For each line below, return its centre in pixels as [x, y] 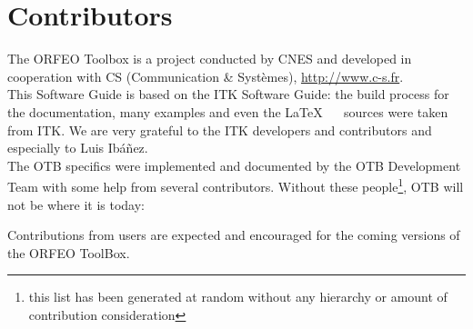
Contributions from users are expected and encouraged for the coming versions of [234, 235]
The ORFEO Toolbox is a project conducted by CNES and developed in [210, 59]
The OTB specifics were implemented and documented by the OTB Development [234, 165]
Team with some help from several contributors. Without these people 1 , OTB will [236, 185]
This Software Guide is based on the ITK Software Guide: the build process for [228, 94]
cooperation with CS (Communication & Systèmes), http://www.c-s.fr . [206, 76]
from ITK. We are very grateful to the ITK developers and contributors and [220, 130]
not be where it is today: [76, 204]
